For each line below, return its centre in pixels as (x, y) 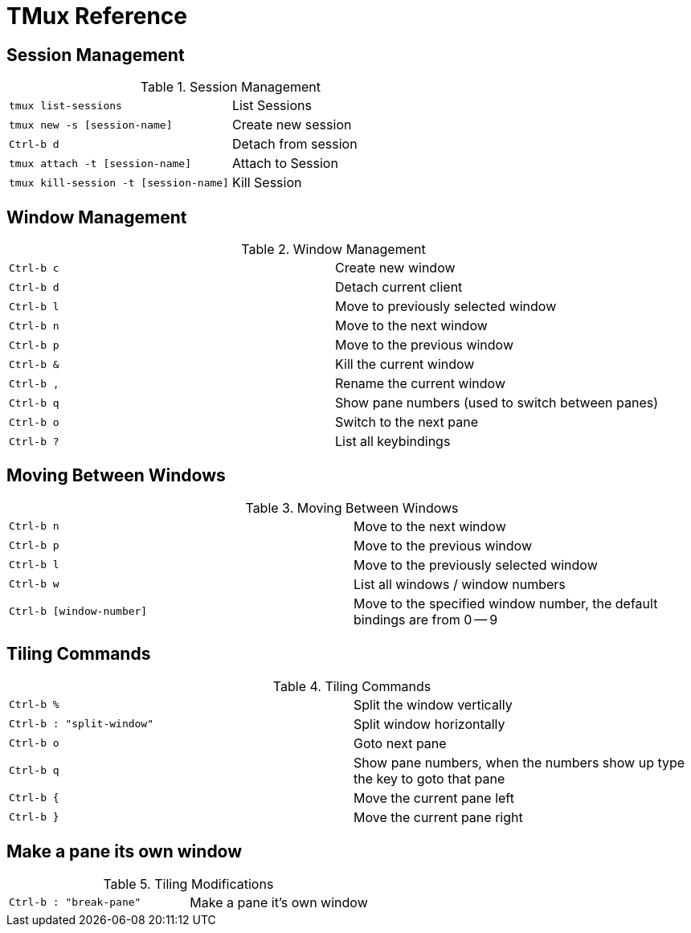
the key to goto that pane (429, 778)
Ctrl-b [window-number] (78, 612)
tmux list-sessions (65, 105)
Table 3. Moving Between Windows (352, 507)
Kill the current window (405, 364)
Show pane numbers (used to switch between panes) (497, 403)
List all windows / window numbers (460, 584)
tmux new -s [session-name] (91, 125)
